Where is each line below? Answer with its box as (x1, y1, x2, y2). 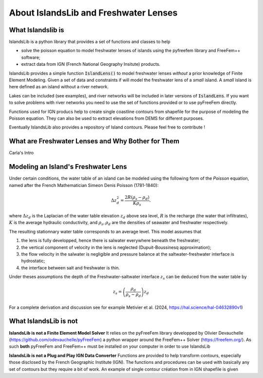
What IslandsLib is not (9, 317, 78, 325)
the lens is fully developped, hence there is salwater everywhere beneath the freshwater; (21, 238, 200, 244)
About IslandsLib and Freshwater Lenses (9, 7, 178, 18)
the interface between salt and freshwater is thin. (21, 265, 120, 270)
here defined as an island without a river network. (9, 84, 109, 90)
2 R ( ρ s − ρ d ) (124, 194, 150, 201)
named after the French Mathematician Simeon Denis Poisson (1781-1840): (9, 182, 159, 188)
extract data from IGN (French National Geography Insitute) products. (21, 61, 161, 67)
